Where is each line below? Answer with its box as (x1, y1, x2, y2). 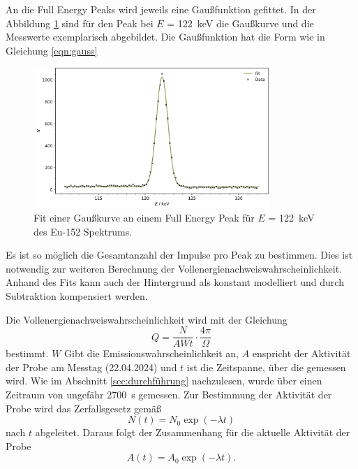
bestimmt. (6, 346, 49, 361)
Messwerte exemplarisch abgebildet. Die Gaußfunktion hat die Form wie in (6, 29, 325, 44)
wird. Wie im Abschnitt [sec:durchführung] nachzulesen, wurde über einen (6, 373, 322, 388)
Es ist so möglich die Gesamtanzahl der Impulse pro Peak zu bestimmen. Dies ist (6, 247, 353, 262)
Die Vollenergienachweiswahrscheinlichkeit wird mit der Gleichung (6, 312, 288, 326)
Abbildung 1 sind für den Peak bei (6, 15, 154, 30)
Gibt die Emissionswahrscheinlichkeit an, (64, 346, 239, 361)
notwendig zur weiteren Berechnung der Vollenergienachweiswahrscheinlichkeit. (6, 261, 343, 275)
